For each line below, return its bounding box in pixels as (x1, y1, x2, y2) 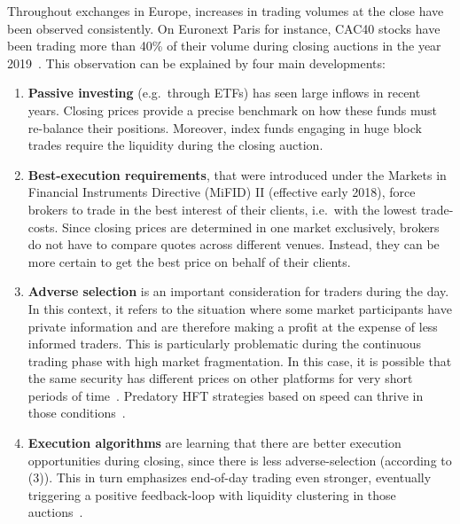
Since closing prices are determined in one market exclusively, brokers (62, 217, 440, 236)
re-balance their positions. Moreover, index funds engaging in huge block (27, 118, 422, 137)
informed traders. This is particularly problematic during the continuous (27, 334, 421, 353)
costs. (27, 217, 58, 236)
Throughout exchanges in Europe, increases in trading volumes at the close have (7, 2, 444, 20)
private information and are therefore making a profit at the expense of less (27, 317, 438, 335)
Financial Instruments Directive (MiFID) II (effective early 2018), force (27, 183, 416, 201)
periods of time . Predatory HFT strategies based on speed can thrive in (27, 386, 424, 404)
